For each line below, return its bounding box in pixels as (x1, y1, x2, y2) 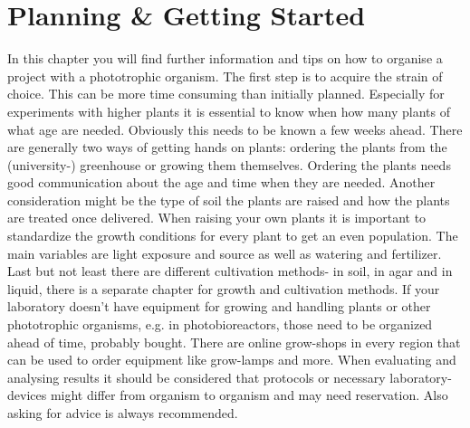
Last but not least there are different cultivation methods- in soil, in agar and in (7, 262, 453, 281)
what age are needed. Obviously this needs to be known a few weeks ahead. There (7, 119, 463, 138)
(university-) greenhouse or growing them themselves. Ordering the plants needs (7, 155, 451, 174)
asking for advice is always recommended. (7, 404, 238, 422)
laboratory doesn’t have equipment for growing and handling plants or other (7, 297, 431, 316)
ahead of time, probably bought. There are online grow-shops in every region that (7, 332, 461, 351)
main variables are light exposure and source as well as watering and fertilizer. (7, 243, 442, 262)
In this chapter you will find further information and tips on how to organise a (7, 49, 443, 68)
